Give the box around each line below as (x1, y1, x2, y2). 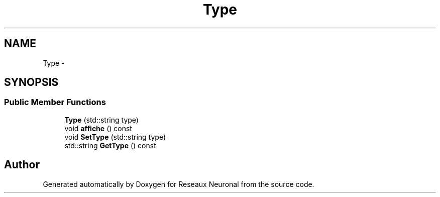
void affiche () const (64, 124, 132, 133)
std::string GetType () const (64, 141, 156, 150)
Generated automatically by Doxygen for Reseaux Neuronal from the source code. (43, 179, 314, 188)
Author (4, 158, 40, 171)
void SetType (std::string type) (64, 132, 166, 141)
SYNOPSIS (4, 76, 59, 89)
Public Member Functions (4, 97, 106, 108)
